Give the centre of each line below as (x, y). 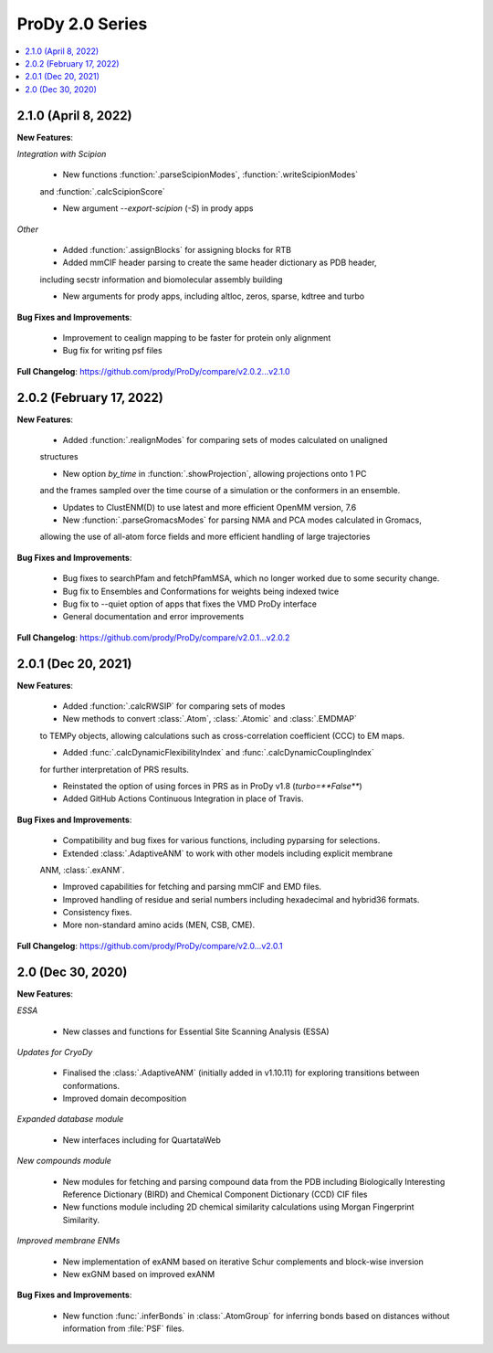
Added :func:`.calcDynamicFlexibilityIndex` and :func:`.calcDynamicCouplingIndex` (218, 753)
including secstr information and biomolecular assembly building (161, 280)
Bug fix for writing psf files (113, 351)
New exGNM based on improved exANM (139, 1274)
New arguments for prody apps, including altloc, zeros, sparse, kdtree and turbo (214, 296)
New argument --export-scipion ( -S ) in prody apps (158, 208)
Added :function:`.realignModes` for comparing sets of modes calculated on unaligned (225, 440)
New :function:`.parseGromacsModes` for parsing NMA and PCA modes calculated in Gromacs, (242, 520)
